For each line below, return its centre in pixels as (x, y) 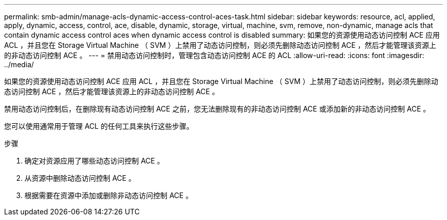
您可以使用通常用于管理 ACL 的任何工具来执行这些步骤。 (99, 126)
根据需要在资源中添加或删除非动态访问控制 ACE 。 (109, 195)
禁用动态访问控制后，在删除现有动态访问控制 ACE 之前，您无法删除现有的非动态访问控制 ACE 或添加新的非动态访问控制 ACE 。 (217, 109)
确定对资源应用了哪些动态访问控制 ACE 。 (94, 161)
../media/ (19, 64)
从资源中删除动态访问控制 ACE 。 (80, 178)
